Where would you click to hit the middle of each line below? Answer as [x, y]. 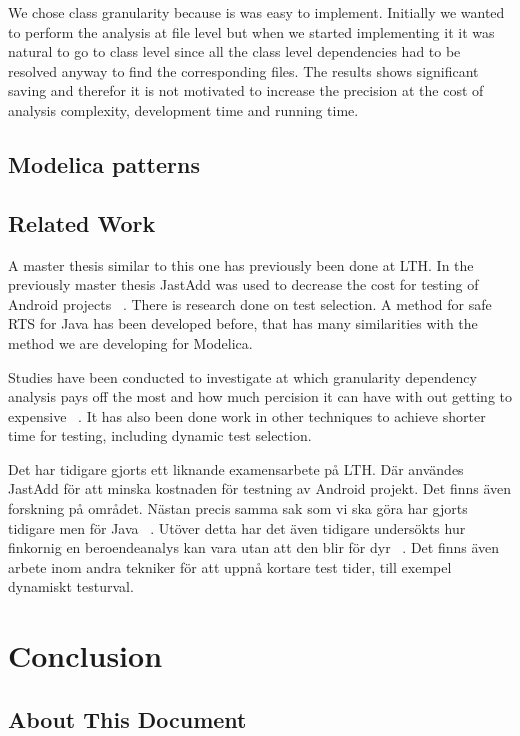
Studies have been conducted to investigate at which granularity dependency [242, 376]
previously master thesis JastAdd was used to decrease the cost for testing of [243, 284]
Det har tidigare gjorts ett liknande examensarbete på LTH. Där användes [236, 468]
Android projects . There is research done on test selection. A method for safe [250, 303]
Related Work [82, 222]
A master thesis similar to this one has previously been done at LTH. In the [241, 264]
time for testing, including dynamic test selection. [160, 435]
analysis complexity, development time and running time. [183, 109]
